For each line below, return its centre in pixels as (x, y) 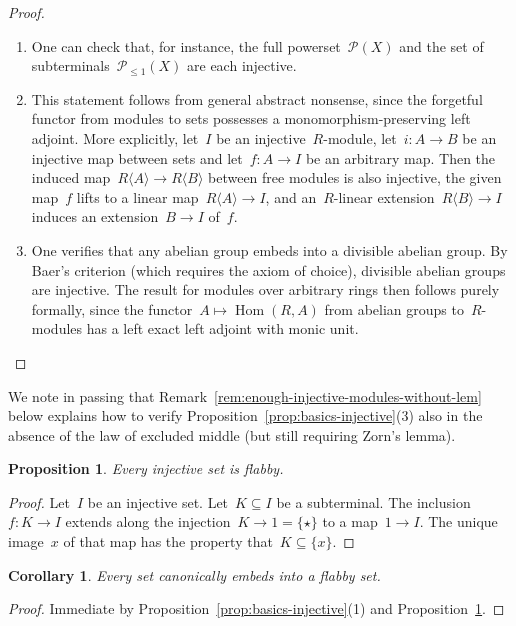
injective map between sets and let (137, 157)
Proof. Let (39, 501)
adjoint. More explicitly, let (115, 137)
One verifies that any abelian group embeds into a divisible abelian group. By (269, 249)
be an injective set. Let (158, 501)
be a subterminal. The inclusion (373, 501)
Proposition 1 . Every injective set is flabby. (146, 468)
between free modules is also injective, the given (355, 177)
